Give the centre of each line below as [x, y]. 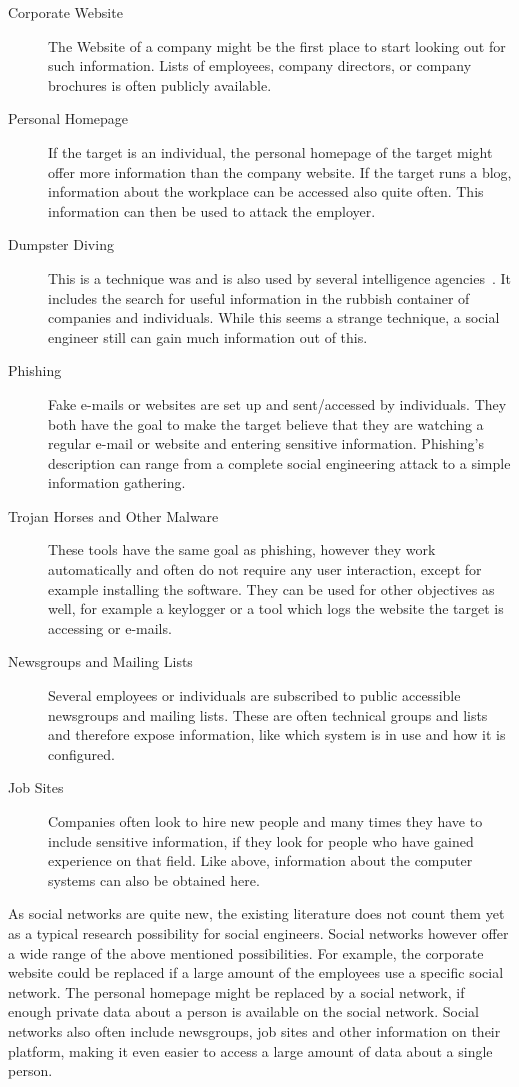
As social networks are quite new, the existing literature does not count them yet [256, 913]
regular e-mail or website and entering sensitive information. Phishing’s [266, 443]
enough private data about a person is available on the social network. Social [243, 1011]
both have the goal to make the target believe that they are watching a [266, 423]
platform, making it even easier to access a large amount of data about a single [250, 1050]
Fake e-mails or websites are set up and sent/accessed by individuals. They [277, 403]
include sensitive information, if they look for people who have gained [261, 840]
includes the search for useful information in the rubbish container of [259, 297]
